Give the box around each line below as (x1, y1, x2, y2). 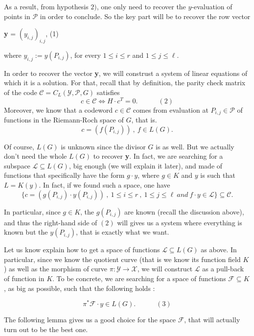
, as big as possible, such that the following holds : (4, 283, 155, 293)
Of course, (4, 141, 34, 151)
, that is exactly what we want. (76, 227, 169, 237)
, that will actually (184, 314, 240, 325)
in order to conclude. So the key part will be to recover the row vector (40, 11, 251, 21)
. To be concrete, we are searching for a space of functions (52, 273, 226, 284)
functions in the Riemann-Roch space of (4, 115, 124, 125)
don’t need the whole (4, 151, 67, 161)
